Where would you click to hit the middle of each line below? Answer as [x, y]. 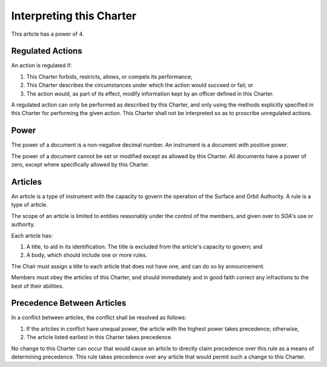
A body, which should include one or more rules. [87, 255]
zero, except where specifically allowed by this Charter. [80, 165]
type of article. [29, 205]
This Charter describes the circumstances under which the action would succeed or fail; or [140, 85]
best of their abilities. [37, 286]
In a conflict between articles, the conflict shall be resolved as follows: [99, 317]
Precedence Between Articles [69, 303]
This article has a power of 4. [48, 34]
